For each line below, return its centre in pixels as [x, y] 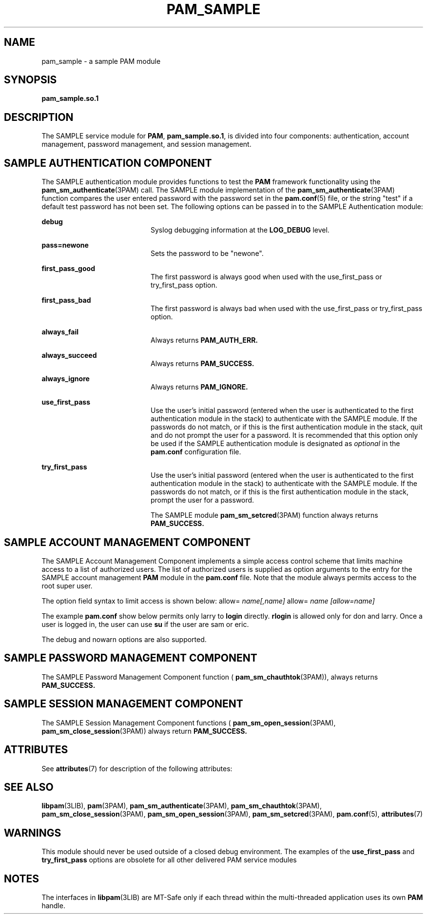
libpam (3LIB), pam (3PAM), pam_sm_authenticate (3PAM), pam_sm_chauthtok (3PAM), [182, 806]
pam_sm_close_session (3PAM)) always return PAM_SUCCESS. [145, 731]
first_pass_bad [66, 300]
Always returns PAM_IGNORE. [199, 387]
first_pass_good [68, 269]
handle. [53, 906]
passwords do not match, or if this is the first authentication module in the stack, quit [287, 427]
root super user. [67, 586]
